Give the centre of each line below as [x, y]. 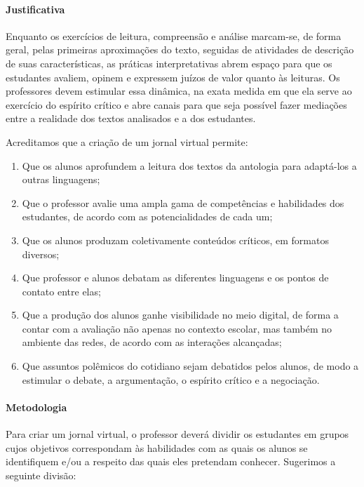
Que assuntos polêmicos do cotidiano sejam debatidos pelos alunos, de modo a [190, 366]
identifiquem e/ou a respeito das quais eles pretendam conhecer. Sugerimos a [171, 461]
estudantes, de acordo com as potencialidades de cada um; [147, 216]
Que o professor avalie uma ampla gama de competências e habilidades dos [183, 202]
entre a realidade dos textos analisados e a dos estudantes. [131, 118]
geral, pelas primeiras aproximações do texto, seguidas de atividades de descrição [180, 49]
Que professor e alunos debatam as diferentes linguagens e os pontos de [175, 278]
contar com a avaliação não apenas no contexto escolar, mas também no [177, 328]
